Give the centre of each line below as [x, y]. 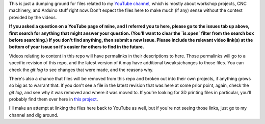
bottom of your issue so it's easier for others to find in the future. [77, 47]
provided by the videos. [33, 17]
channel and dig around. [34, 115]
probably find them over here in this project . [53, 99]
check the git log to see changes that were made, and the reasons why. [81, 70]
